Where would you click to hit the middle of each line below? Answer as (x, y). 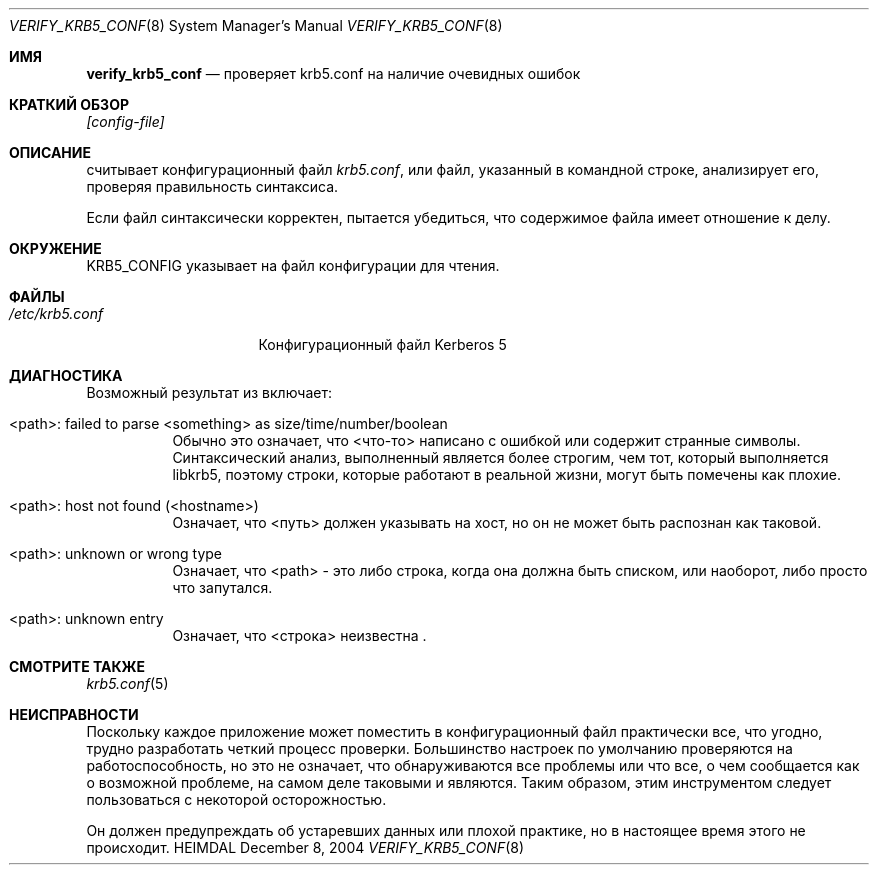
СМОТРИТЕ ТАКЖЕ (77, 666)
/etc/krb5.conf (56, 313)
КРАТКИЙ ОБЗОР (69, 104)
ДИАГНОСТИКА (66, 375)
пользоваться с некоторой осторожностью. (236, 799)
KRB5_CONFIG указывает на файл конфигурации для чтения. (293, 265)
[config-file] (125, 121)
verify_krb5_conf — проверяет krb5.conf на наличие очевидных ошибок (333, 73)
